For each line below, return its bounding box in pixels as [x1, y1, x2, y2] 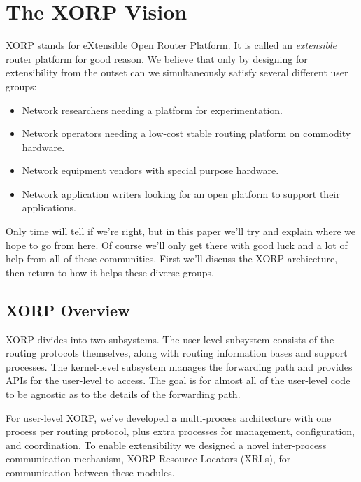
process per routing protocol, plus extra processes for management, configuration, [6, 424, 355, 439]
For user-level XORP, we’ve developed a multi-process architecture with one [6, 410, 332, 425]
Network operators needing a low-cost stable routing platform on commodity [22, 126, 351, 141]
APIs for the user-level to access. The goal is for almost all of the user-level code [6, 373, 351, 388]
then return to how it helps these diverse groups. [6, 264, 214, 279]
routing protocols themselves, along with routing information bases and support [6, 346, 348, 360]
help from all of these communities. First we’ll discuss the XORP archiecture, [6, 251, 338, 266]
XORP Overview [6, 299, 130, 320]
